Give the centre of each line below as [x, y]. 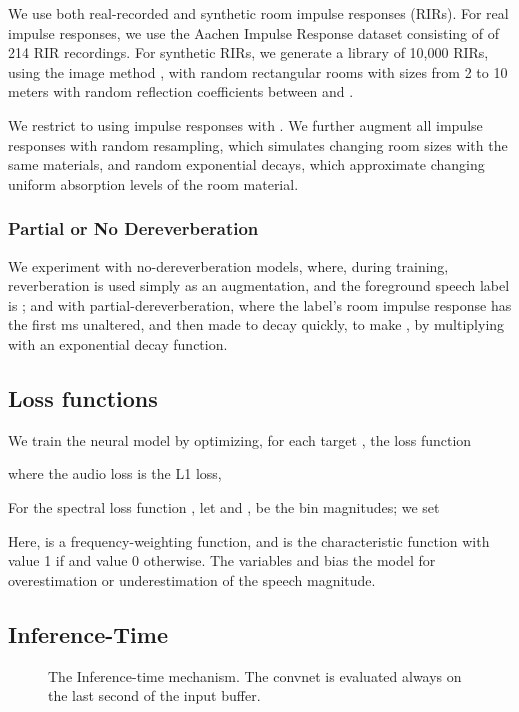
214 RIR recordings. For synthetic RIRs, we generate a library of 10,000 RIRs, [248, 52]
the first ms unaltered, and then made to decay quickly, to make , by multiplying [256, 324]
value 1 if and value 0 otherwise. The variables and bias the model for [222, 560]
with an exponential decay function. [118, 343]
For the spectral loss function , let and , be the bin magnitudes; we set [224, 506]
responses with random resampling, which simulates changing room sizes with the [258, 144]
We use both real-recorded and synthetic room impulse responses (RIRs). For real [258, 13]
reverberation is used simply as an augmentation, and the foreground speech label [259, 285]
